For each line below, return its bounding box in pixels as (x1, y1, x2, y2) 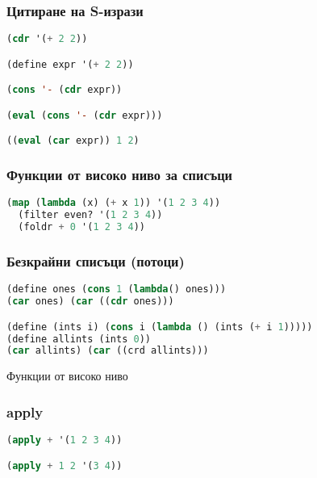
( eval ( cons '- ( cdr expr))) (6, 109, 163, 121)
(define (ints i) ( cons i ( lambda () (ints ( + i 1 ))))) (6, 321, 313, 333)
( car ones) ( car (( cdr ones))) (6, 296, 174, 308)
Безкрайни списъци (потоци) (6, 250, 185, 270)
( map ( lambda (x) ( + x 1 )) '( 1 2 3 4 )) (6, 197, 221, 209)
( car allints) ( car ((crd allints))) (6, 345, 209, 357)
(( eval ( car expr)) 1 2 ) (6, 135, 140, 147)
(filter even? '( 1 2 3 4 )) (18, 209, 163, 221)
